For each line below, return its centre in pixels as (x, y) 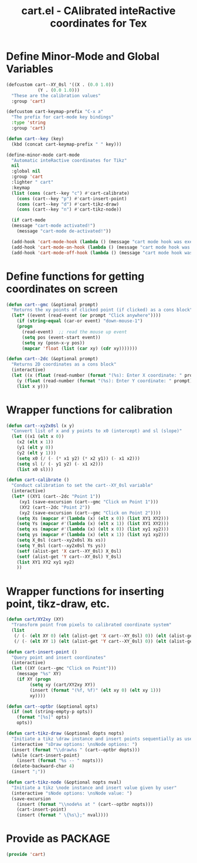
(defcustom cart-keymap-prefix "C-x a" (55, 112)
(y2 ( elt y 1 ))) (37, 453)
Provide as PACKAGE (58, 839)
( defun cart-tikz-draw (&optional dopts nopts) (65, 733)
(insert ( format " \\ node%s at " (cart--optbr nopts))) (85, 804)
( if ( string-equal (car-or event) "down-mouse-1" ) (80, 321)
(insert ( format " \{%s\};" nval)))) (63, 815)
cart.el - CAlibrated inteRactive (98, 11)
